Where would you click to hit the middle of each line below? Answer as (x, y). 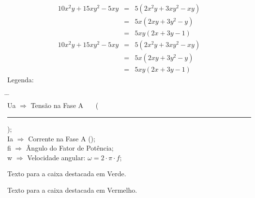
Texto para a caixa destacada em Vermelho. (72, 190)
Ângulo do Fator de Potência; (70, 148)
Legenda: (21, 80)
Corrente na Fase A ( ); (62, 138)
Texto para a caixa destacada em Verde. (67, 174)
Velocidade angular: (56, 157)
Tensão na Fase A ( (65, 105)
